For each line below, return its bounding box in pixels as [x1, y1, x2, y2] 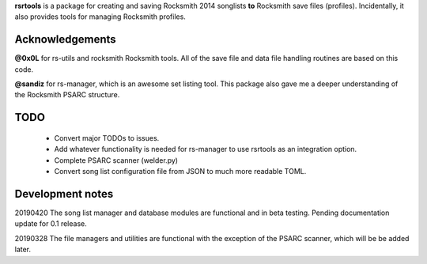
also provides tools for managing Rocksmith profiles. [14, 12, 186, 21]
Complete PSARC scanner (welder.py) [54, 155, 178, 165]
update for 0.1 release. [14, 219, 87, 228]
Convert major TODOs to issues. [54, 133, 160, 142]
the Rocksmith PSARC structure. [14, 90, 120, 100]
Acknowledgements [14, 32, 116, 47]
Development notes [14, 187, 114, 201]
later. [14, 245, 32, 255]
